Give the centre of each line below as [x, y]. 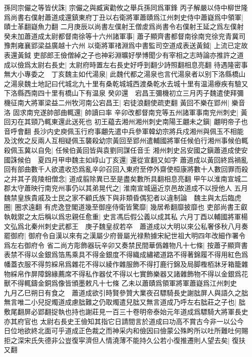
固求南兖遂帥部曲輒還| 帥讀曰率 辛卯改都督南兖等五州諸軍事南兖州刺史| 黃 [130, 112]
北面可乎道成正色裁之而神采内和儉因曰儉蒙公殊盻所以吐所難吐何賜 [143, 331]
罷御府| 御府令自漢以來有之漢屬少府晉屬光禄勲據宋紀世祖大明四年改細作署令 [125, 235]
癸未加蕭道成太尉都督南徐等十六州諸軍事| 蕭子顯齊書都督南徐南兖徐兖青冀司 [125, 36]
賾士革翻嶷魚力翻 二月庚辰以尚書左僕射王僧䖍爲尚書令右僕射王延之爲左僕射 [124, 26]
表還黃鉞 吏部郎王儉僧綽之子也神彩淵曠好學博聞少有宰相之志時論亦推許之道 [124, 55]
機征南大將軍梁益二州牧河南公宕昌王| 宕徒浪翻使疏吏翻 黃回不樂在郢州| [117, 102]
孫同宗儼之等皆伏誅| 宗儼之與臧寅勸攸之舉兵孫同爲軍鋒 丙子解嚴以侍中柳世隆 [126, 7]
